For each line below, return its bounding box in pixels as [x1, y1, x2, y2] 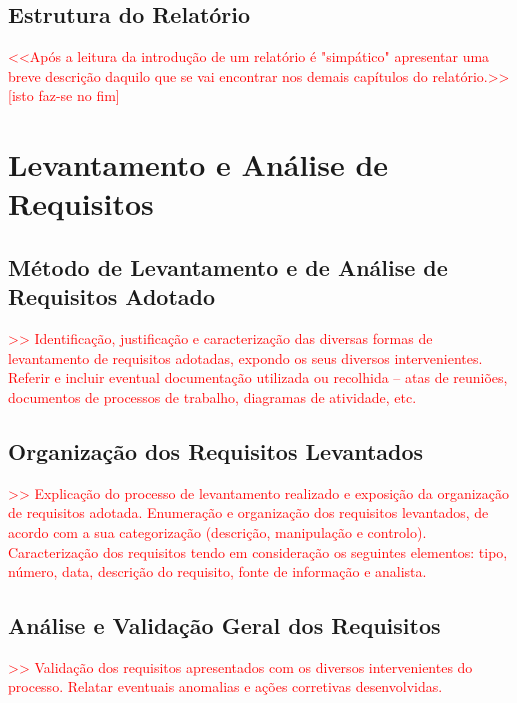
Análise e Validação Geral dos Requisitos [8, 610, 441, 641]
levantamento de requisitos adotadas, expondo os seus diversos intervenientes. [8, 347, 483, 368]
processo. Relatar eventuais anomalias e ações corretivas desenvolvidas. [8, 676, 443, 697]
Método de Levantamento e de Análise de [8, 251, 448, 282]
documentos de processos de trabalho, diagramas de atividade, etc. [8, 386, 417, 407]
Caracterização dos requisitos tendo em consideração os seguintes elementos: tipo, [8, 541, 508, 562]
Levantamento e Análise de [8, 144, 389, 185]
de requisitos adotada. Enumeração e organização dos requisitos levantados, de [8, 502, 489, 523]
